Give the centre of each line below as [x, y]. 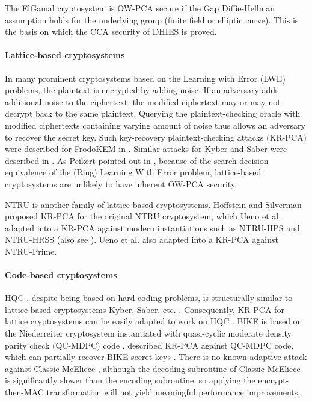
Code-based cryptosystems [61, 275]
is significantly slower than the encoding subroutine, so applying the [130, 380]
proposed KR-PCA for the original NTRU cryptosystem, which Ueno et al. [143, 216]
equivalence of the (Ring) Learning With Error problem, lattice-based [133, 172]
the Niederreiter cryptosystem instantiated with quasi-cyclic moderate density [148, 333]
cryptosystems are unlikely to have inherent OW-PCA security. [121, 184]
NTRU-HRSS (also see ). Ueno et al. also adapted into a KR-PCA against [142, 239]
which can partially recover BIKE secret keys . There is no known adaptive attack [156, 357]
